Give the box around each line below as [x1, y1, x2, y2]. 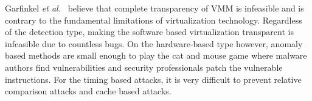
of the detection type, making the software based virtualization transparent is [5, 25, 294, 38]
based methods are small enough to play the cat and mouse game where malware [5, 49, 307, 62]
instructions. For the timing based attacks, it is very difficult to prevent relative [5, 73, 302, 85]
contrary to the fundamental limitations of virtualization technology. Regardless [5, 13, 302, 26]
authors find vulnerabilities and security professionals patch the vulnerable [5, 60, 283, 73]
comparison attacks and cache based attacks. [5, 85, 172, 97]
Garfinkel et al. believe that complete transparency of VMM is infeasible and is [5, 2, 304, 14]
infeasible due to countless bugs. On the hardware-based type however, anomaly [5, 37, 303, 50]
